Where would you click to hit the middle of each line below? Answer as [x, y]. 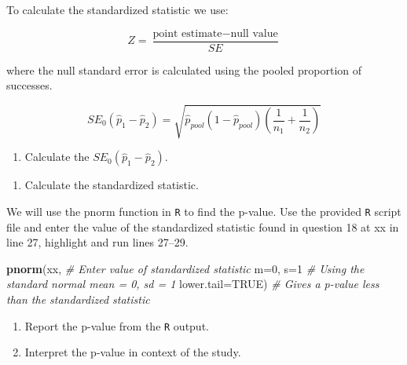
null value [254, 33]
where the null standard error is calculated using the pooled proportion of [184, 69]
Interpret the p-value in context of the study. [133, 352]
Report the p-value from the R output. [117, 325]
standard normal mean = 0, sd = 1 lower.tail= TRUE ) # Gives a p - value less [193, 284]
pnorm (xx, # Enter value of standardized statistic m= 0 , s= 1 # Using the [185, 268]
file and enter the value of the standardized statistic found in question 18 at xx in [203, 226]
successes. [29, 85]
